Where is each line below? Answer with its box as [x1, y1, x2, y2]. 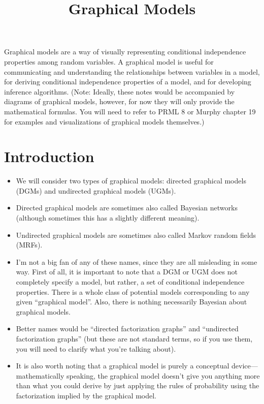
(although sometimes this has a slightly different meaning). [16, 212, 200, 223]
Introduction [4, 146, 94, 167]
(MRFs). [16, 239, 43, 250]
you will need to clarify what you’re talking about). [16, 343, 176, 354]
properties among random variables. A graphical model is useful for [4, 56, 214, 67]
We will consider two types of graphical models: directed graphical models [16, 175, 246, 186]
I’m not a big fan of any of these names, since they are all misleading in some [16, 256, 257, 267]
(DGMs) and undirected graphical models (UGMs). [16, 185, 176, 196]
